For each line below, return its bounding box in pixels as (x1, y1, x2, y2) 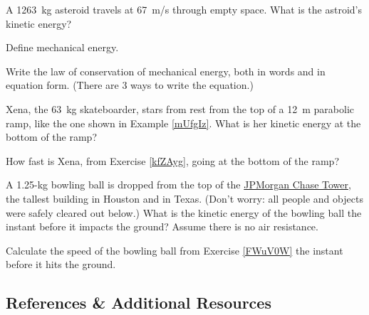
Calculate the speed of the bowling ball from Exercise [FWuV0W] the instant (6, 242, 343, 257)
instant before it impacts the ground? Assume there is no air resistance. (6, 219, 318, 234)
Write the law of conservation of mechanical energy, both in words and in (6, 63, 326, 78)
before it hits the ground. (6, 257, 116, 272)
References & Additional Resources (6, 292, 271, 314)
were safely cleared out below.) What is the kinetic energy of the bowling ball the (6, 205, 362, 220)
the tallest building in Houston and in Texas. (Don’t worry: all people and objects (6, 191, 363, 205)
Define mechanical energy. (6, 40, 119, 55)
